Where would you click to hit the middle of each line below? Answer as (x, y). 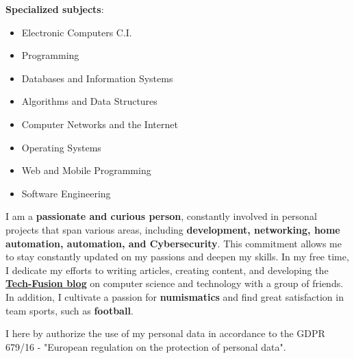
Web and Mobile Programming (86, 170)
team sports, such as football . (69, 310)
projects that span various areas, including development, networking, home (173, 229)
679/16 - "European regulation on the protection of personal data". (146, 346)
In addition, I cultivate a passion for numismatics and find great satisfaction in (175, 296)
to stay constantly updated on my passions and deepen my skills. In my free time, (177, 257)
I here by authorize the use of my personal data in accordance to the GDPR (165, 333)
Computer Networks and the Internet (100, 124)
